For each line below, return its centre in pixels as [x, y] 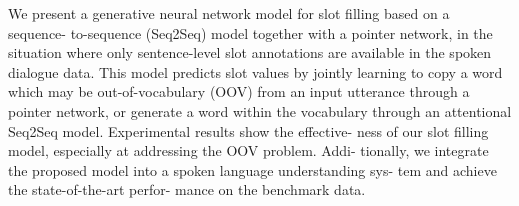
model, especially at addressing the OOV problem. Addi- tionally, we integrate [248, 150]
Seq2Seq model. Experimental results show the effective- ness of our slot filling [248, 130]
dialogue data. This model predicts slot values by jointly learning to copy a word [255, 71]
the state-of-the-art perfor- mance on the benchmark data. [187, 189]
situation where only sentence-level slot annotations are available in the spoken [250, 52]
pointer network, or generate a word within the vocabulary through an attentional [260, 110]
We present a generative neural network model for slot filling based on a [229, 13]
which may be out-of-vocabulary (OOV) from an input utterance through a [239, 91]
